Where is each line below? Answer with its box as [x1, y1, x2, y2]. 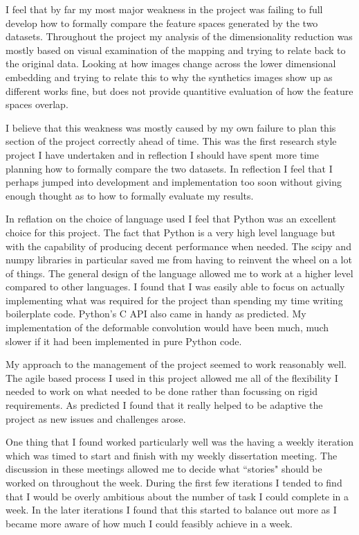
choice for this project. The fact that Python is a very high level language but [6, 225, 335, 239]
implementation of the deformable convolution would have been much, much [6, 320, 329, 335]
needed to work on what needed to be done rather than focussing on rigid [6, 384, 318, 398]
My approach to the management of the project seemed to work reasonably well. [6, 357, 347, 371]
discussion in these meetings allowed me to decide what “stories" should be [6, 462, 322, 476]
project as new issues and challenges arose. [6, 411, 186, 426]
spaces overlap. [6, 97, 68, 112]
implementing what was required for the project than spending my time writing [6, 292, 343, 307]
